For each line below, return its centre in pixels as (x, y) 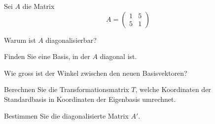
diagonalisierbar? (71, 40)
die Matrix (38, 6)
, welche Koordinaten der (173, 89)
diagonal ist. (118, 56)
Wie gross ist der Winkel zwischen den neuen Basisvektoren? (96, 73)
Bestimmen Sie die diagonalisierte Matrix (66, 115)
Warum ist (20, 40)
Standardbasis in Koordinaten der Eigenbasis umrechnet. (90, 99)
